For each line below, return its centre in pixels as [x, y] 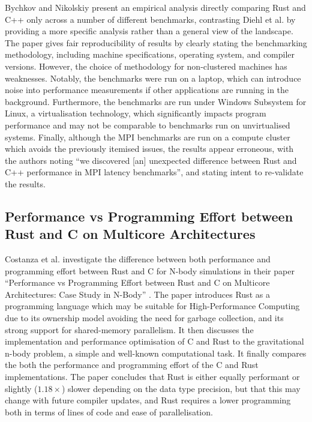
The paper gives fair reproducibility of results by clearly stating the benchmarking [156, 42]
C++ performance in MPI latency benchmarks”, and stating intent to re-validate [154, 172]
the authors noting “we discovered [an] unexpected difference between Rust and [151, 160]
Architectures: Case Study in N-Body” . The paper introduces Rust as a [137, 294]
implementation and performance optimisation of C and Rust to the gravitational [154, 341]
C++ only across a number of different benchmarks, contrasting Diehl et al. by [150, 19]
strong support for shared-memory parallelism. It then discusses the [129, 329]
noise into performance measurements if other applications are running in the [147, 90]
